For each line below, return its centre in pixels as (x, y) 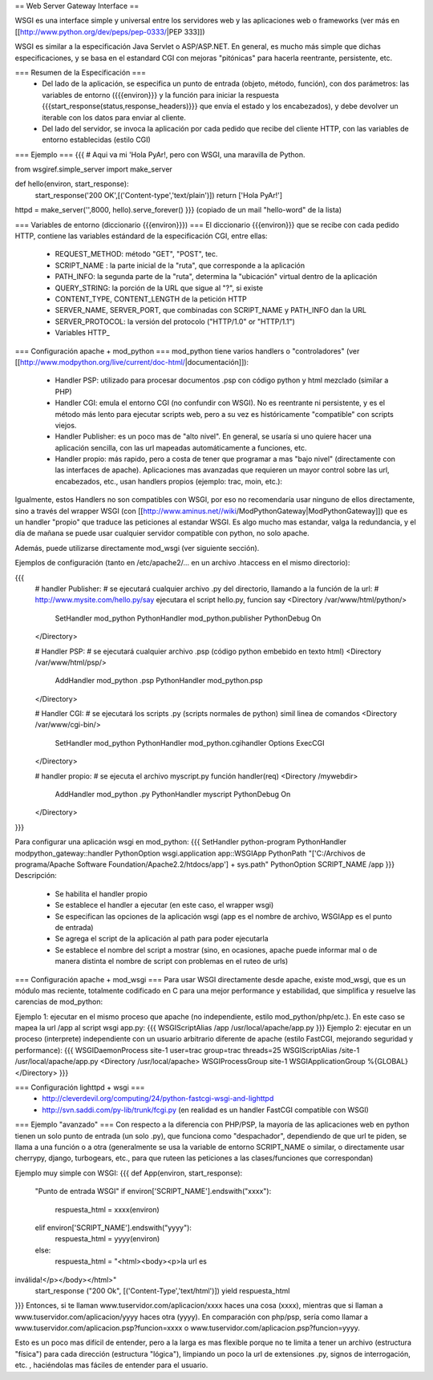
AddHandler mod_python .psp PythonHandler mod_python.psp (159, 681)
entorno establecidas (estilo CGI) (97, 140)
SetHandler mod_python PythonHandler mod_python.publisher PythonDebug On (188, 618)
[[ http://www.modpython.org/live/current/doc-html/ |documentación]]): (132, 362)
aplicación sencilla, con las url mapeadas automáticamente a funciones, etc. (181, 447)
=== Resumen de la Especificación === (81, 72)
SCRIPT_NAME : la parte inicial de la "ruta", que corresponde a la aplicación (180, 265)
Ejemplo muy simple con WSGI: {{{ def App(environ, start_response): (129, 1173)
